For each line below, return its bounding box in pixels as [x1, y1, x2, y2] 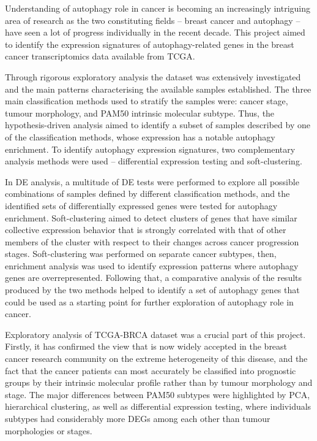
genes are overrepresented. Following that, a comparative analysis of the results [5, 271, 302, 284]
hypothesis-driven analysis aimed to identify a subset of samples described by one [5, 118, 310, 131]
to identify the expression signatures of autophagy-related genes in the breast [5, 37, 294, 50]
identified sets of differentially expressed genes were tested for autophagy [5, 199, 278, 212]
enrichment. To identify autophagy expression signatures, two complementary [5, 142, 296, 155]
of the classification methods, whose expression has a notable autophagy [5, 130, 275, 143]
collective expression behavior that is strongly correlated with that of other [5, 223, 286, 236]
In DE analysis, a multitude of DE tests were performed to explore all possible [5, 175, 299, 188]
